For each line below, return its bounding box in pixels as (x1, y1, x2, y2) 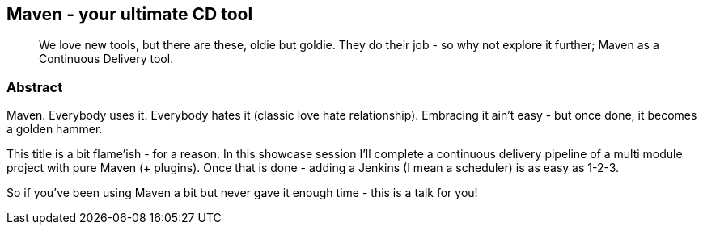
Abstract (6, 78, 63, 95)
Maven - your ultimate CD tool (6, 4, 253, 24)
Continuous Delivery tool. (39, 52, 174, 66)
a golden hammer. (6, 122, 103, 136)
